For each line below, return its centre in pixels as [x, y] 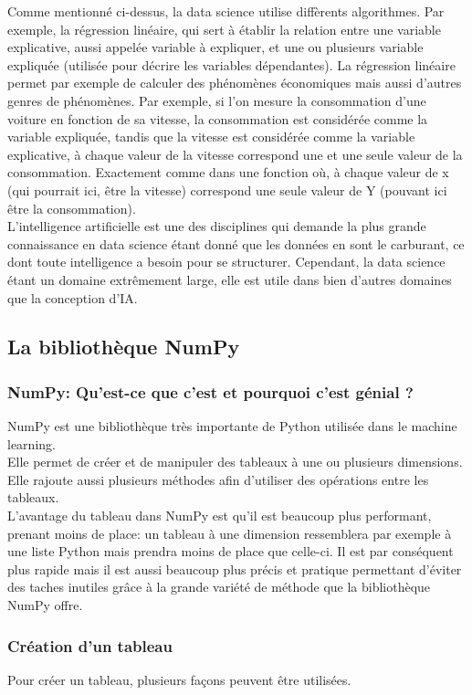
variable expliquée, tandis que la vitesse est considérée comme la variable [211, 137]
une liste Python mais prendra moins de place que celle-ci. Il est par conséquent [231, 551]
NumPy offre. [45, 605]
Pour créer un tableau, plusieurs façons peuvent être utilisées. [179, 679]
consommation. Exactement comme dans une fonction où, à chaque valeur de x [228, 172]
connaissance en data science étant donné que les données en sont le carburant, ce [236, 243]
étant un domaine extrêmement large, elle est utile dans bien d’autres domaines [230, 279]
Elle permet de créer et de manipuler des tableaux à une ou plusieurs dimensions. [235, 462]
